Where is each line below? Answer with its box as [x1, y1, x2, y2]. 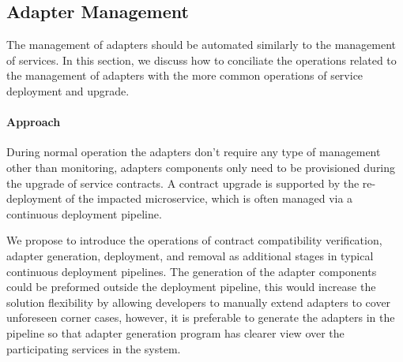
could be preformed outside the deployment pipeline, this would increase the [6, 278, 376, 295]
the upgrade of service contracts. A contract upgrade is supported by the [6, 174, 360, 191]
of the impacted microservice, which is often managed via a [66, 190, 353, 207]
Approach [6, 114, 61, 130]
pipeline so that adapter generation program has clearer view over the [6, 324, 345, 341]
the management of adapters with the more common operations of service [6, 67, 363, 84]
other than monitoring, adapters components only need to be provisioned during [6, 159, 396, 175]
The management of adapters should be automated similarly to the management [6, 36, 397, 53]
